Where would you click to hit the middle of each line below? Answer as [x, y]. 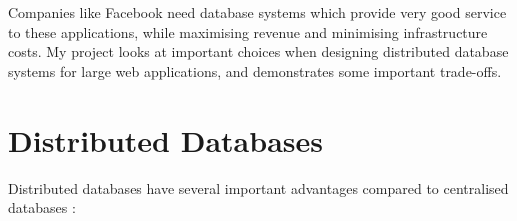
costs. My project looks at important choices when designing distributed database [258, 51]
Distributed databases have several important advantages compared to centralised [258, 187]
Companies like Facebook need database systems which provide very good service [257, 12]
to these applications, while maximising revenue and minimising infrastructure [248, 31]
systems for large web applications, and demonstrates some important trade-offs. [255, 70]
